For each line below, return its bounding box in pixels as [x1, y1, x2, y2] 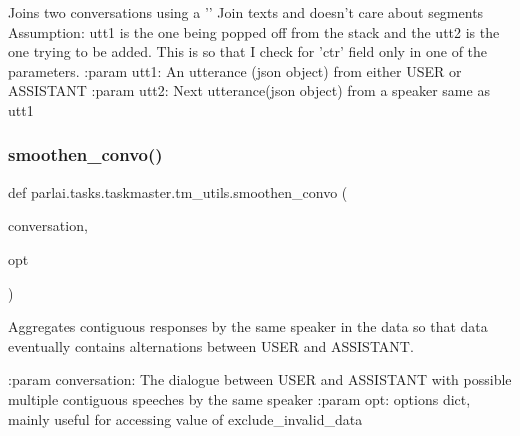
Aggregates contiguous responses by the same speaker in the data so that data [8, 316, 488, 337]
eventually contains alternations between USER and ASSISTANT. [8, 335, 414, 356]
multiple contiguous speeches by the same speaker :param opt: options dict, [8, 388, 471, 409]
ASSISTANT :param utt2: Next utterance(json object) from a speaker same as [8, 80, 490, 101]
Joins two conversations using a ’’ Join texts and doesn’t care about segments [8, 2, 484, 22]
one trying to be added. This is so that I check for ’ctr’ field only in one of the [8, 41, 488, 62]
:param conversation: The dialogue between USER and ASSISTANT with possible [8, 369, 512, 390]
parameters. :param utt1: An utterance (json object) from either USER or [8, 60, 462, 81]
